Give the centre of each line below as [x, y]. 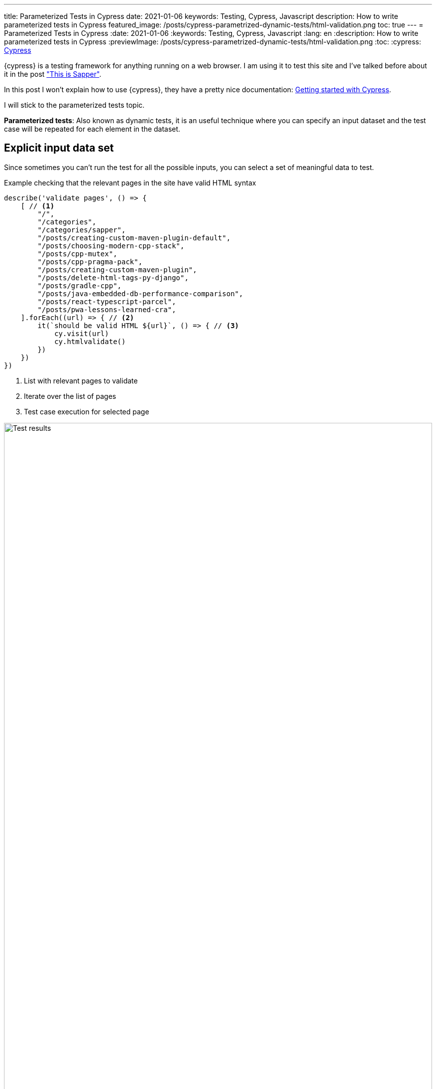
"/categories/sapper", [82, 230]
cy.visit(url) [82, 333]
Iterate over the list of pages [70, 396]
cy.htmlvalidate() [90, 341]
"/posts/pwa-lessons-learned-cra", [107, 309]
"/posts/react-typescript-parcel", [107, 301]
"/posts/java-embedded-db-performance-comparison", [140, 293]
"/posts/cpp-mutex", [77, 254]
